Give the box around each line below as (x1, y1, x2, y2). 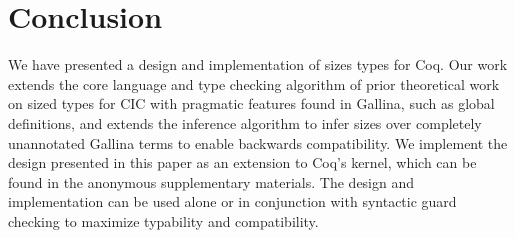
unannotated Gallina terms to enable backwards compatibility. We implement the (8, 132, 508, 153)
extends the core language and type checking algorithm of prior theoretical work (8, 73, 500, 94)
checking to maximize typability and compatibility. (8, 210, 319, 231)
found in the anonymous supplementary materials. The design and (8, 171, 415, 192)
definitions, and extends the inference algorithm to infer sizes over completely (8, 112, 482, 133)
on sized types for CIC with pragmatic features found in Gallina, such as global (8, 93, 495, 114)
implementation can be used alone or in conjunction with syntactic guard (8, 191, 457, 212)
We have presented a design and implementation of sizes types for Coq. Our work (8, 54, 508, 75)
